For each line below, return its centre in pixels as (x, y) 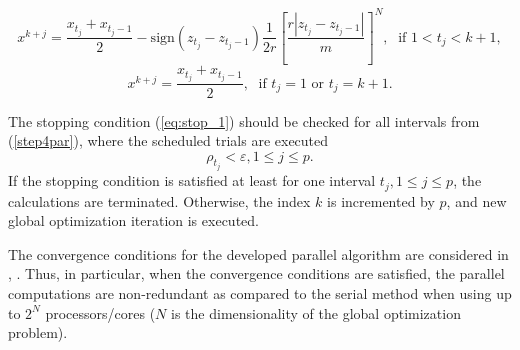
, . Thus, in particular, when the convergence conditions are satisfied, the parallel (256, 273)
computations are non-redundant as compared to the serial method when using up (260, 292)
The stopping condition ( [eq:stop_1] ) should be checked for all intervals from (244, 120)
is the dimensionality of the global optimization (316, 312)
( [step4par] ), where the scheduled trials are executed (168, 140)
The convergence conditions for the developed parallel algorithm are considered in (258, 253)
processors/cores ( (100, 312)
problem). (38, 332)
